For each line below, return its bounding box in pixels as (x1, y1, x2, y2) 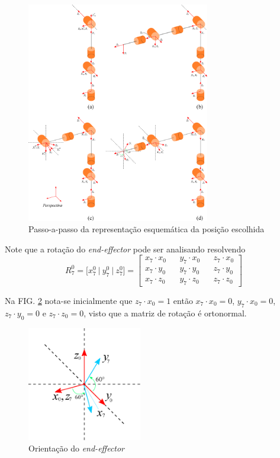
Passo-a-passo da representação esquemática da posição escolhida (28, 223, 265, 235)
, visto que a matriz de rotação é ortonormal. (83, 306, 247, 319)
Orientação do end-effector (28, 442, 125, 454)
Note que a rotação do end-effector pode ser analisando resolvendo (5, 242, 246, 255)
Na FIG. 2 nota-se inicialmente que (5, 294, 133, 306)
